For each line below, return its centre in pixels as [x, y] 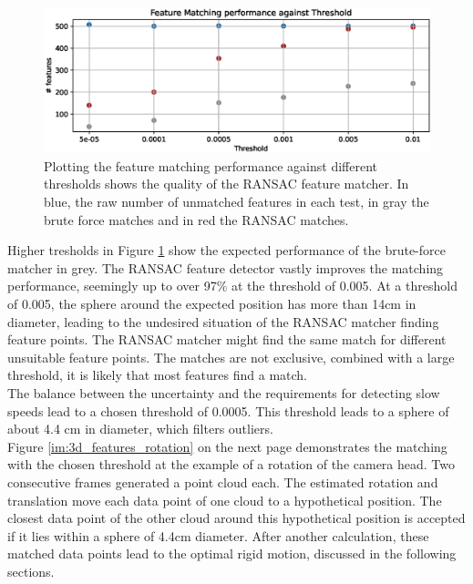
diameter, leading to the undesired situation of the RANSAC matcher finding [223, 321]
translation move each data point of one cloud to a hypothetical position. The [225, 500]
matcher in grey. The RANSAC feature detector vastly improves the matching [226, 267]
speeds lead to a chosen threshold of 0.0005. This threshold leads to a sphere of [228, 410]
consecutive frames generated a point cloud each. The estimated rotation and [223, 482]
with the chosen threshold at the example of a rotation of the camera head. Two [231, 464]
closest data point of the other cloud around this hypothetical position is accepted [236, 518]
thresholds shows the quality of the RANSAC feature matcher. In [226, 184]
